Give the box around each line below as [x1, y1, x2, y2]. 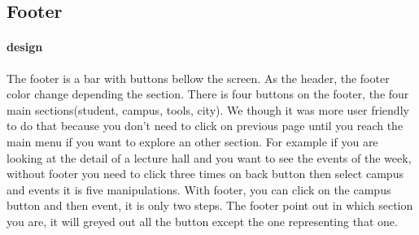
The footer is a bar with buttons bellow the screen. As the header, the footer [7, 69, 390, 86]
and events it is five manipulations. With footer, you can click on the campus [7, 181, 391, 198]
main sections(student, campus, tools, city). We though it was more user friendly [7, 101, 409, 118]
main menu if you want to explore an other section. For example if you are [7, 133, 378, 150]
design [7, 38, 43, 55]
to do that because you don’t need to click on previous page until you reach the [7, 117, 404, 134]
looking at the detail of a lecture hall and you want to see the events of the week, [7, 149, 412, 166]
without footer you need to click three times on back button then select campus [7, 165, 404, 182]
